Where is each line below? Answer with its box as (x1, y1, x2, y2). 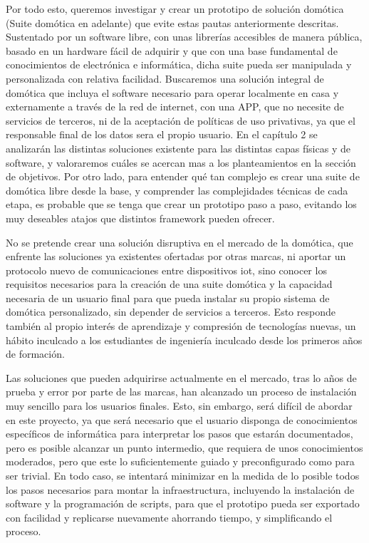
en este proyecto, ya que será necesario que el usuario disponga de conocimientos (6, 412, 358, 427)
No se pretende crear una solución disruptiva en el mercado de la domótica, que (6, 234, 353, 249)
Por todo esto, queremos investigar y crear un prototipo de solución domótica (6, 1, 344, 16)
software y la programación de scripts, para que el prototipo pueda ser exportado (6, 496, 360, 511)
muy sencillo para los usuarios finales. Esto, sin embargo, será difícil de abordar (6, 398, 353, 413)
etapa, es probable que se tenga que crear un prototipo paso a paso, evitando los (6, 197, 357, 212)
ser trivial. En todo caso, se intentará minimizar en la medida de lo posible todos (6, 468, 360, 482)
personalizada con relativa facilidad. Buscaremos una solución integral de (6, 71, 324, 86)
